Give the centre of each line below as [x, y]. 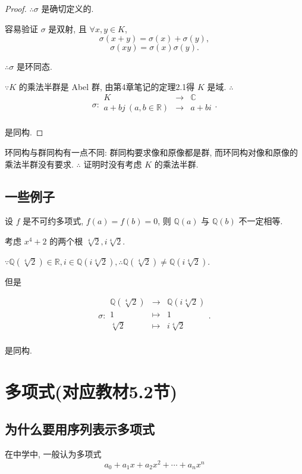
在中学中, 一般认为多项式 [53, 454]
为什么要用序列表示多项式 [80, 429]
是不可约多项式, [53, 221]
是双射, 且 [67, 28]
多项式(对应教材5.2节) [91, 391]
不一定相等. [261, 221]
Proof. [16, 8]
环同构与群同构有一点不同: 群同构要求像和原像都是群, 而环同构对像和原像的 [152, 152]
